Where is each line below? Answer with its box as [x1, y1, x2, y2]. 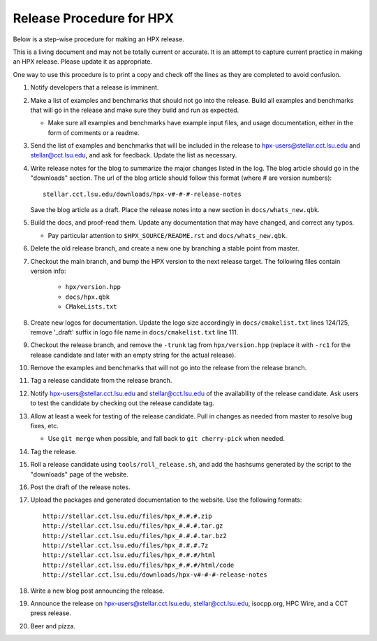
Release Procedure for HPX [13, 10, 175, 26]
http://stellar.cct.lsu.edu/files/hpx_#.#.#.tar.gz [43, 522, 223, 530]
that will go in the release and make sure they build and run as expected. [30, 106, 239, 114]
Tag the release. [30, 447, 77, 456]
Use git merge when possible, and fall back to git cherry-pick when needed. [47, 435, 286, 443]
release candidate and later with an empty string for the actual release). [30, 351, 237, 359]
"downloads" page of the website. [30, 470, 129, 479]
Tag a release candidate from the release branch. [30, 376, 172, 385]
